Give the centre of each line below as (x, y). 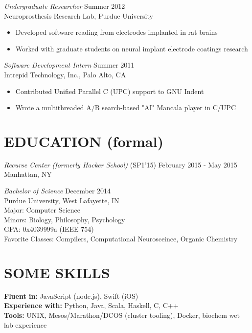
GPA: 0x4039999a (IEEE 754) (49, 229)
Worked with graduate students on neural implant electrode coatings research (132, 48)
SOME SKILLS (57, 272)
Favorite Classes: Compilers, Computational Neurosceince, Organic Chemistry (121, 239)
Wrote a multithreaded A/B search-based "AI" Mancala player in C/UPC (126, 107)
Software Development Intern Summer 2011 (69, 65)
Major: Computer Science (42, 210)
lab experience (25, 324)
